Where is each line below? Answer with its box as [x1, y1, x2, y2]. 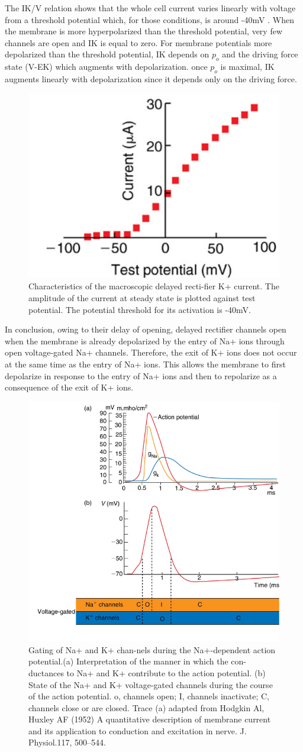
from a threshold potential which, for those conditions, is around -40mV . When [5, 13, 294, 25]
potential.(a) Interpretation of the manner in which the [28, 655, 228, 667]
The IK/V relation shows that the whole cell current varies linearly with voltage [5, 2, 296, 14]
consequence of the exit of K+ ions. [5, 381, 134, 393]
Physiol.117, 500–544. [28, 736, 106, 748]
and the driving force [222, 48, 298, 60]
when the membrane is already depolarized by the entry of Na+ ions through [5, 334, 285, 347]
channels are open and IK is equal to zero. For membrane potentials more [5, 36, 272, 49]
